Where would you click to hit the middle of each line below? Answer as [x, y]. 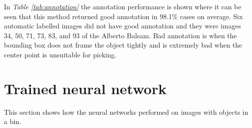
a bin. [13, 121]
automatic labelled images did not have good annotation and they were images [123, 26]
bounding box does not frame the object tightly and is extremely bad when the [123, 45]
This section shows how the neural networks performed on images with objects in [126, 112]
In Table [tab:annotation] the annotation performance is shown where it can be [123, 6]
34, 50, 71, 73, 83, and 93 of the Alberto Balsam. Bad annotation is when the [120, 35]
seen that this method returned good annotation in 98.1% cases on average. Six [124, 16]
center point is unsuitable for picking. [60, 54]
